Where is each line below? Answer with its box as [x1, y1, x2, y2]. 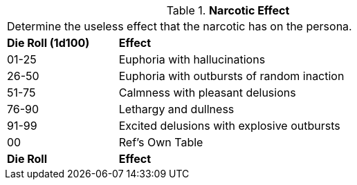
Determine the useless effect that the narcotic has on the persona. [7, 19, 352, 33]
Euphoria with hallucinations [118, 52, 266, 66]
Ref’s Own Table [118, 135, 203, 149]
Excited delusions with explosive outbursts [118, 119, 340, 133]
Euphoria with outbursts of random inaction [118, 69, 345, 83]
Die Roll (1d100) [7, 36, 90, 50]
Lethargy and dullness [118, 102, 235, 116]
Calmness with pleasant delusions [118, 86, 296, 99]
